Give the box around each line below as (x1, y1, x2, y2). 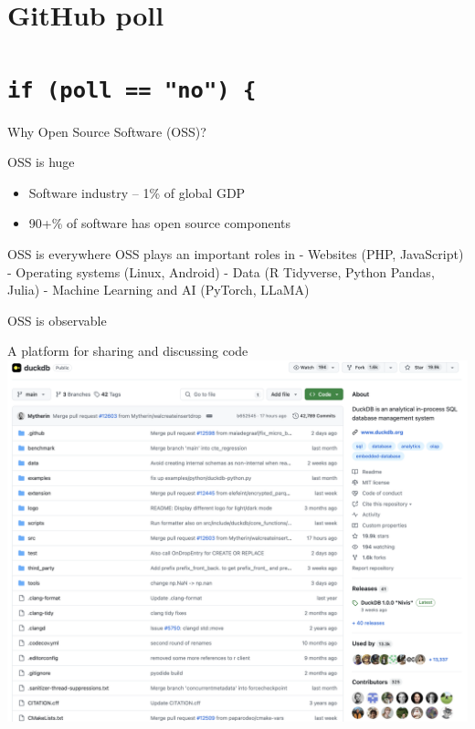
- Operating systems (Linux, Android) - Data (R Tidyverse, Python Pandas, (7, 262, 435, 281)
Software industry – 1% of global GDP (28, 182, 246, 202)
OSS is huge (7, 152, 75, 172)
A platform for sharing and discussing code (7, 341, 248, 360)
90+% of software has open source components (28, 213, 290, 233)
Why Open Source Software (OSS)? (7, 121, 206, 141)
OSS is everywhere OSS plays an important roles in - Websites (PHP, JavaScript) (7, 245, 464, 263)
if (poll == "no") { (7, 77, 257, 103)
